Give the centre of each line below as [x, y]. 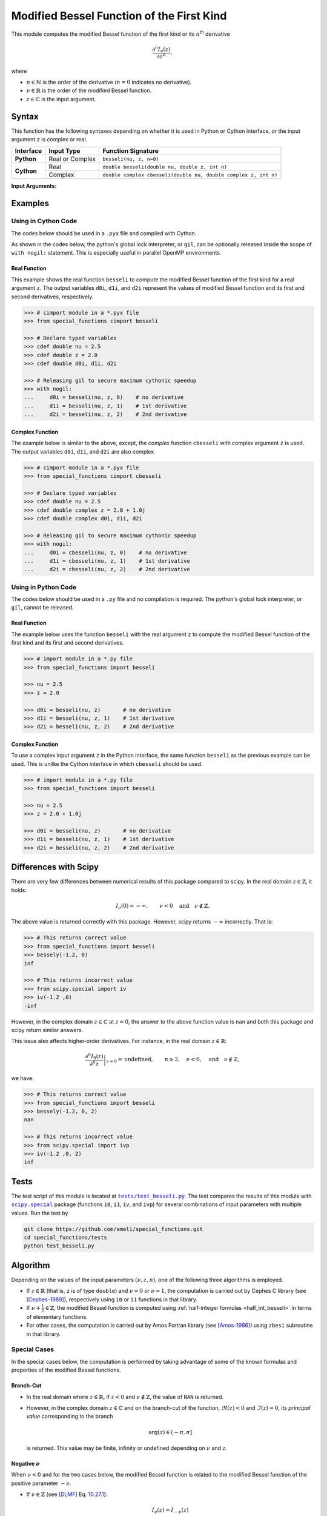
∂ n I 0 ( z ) [94, 1057]
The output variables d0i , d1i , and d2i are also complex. [83, 451]
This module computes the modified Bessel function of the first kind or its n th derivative [121, 33]
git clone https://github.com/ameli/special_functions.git [113, 1229]
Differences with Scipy [55, 867]
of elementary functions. [57, 1316]
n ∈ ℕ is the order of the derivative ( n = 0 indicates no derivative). [109, 82]
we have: [23, 1078]
